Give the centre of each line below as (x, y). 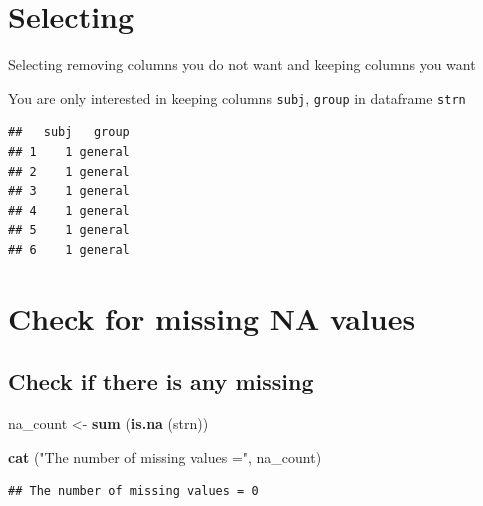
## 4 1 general (69, 210)
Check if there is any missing (161, 381)
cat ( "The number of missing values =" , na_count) (165, 456)
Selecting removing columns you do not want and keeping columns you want (242, 64)
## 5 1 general (69, 230)
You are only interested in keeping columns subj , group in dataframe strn (237, 97)
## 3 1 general (69, 191)
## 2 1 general (69, 171)
